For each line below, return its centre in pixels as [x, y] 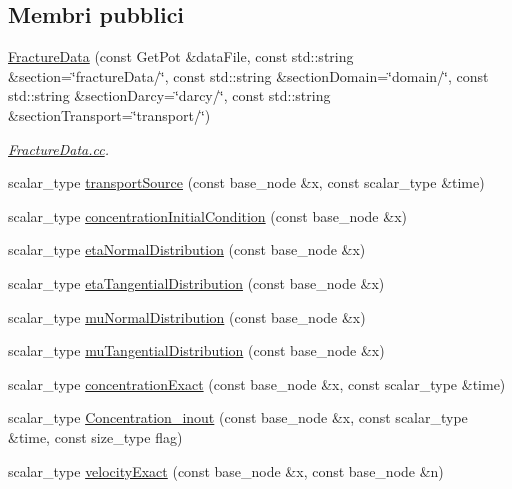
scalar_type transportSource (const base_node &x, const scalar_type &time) [246, 182]
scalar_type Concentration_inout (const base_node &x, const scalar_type [238, 417]
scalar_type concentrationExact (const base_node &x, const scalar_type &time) [257, 383]
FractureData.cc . [58, 148]
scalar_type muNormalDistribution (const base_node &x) [187, 316]
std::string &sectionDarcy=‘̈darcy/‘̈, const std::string [169, 95]
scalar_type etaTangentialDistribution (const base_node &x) [196, 282]
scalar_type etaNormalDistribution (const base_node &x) [187, 249]
